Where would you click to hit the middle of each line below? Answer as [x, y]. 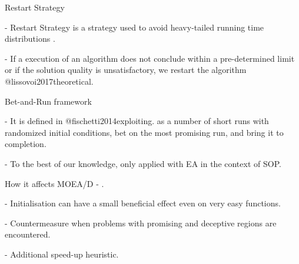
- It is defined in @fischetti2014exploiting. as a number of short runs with [137, 121]
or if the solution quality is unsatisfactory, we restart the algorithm [126, 70]
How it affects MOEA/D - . [54, 183]
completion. [26, 144]
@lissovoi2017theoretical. [49, 81]
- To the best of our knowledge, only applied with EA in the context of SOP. [143, 163]
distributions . [30, 39]
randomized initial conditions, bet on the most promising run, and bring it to [144, 132]
